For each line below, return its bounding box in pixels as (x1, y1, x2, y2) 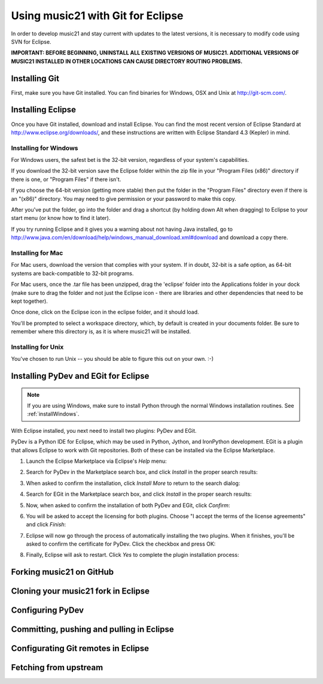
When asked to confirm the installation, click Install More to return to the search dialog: (26, 480, 240, 487)
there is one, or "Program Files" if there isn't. (11, 176, 121, 183)
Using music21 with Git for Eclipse (11, 9, 184, 22)
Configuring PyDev (11, 605, 84, 616)
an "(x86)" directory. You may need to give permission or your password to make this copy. (11, 195, 236, 202)
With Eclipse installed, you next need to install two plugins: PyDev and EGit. (11, 427, 197, 434)
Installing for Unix (11, 342, 64, 351)
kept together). (11, 297, 48, 305)
